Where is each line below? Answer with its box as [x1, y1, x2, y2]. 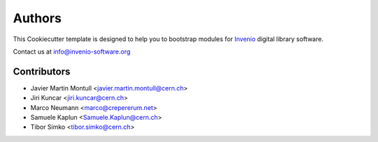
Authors [13, 10, 62, 26]
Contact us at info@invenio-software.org [13, 47, 131, 56]
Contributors [13, 65, 71, 77]
